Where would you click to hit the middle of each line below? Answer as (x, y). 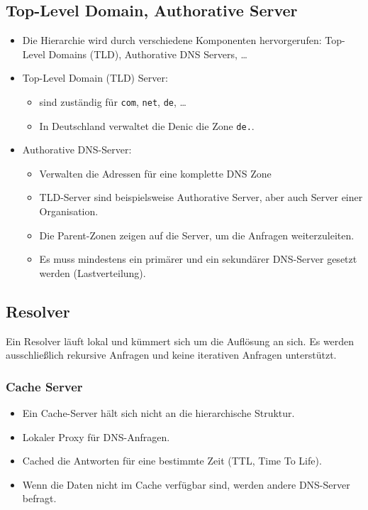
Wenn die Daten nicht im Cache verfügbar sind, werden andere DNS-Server (186, 484)
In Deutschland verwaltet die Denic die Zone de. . (147, 125)
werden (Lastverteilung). (93, 272)
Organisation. (69, 211)
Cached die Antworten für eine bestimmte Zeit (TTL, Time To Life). (172, 461)
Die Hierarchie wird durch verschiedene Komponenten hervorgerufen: (172, 40)
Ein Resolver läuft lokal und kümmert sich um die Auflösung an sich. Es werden (180, 341)
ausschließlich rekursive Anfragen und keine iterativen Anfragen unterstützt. (171, 355)
